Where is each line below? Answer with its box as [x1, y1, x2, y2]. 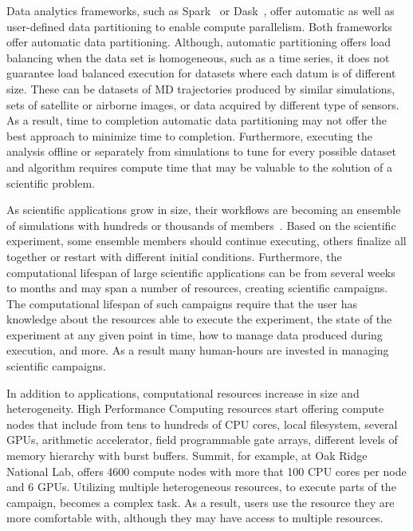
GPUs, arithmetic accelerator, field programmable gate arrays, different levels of [6, 431, 398, 448]
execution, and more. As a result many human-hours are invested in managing [6, 342, 389, 359]
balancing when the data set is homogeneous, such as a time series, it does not [6, 49, 390, 65]
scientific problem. [6, 174, 95, 191]
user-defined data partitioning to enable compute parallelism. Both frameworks [6, 18, 392, 34]
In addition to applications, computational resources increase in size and [6, 384, 360, 401]
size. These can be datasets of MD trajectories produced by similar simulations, [6, 80, 395, 97]
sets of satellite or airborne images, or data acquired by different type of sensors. [6, 96, 399, 113]
